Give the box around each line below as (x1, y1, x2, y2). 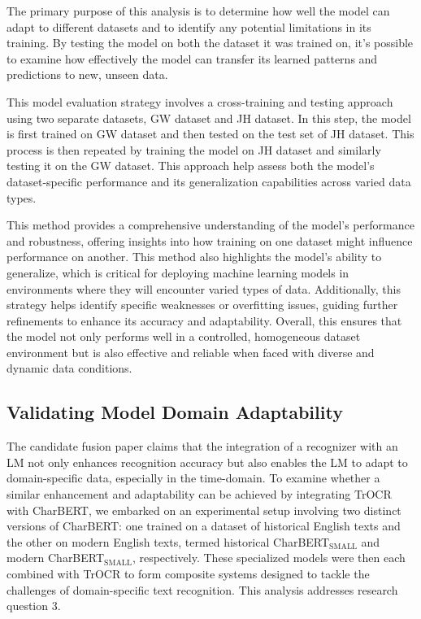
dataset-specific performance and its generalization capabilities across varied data (7, 172, 411, 190)
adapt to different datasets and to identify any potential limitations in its (7, 18, 371, 35)
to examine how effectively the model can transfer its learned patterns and (7, 50, 378, 67)
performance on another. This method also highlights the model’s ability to (7, 248, 382, 265)
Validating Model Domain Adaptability (7, 399, 343, 425)
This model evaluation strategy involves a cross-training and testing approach (7, 93, 393, 110)
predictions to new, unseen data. (7, 66, 168, 83)
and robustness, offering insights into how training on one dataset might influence (7, 232, 413, 249)
